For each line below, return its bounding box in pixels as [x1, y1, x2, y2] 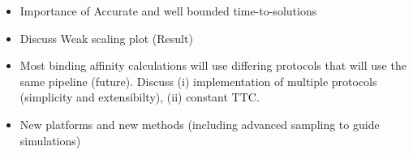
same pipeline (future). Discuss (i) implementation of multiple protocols [19, 72, 377, 89]
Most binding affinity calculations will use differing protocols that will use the [19, 57, 407, 74]
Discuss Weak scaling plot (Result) [19, 29, 193, 46]
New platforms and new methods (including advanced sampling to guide [19, 115, 380, 132]
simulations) [19, 131, 81, 149]
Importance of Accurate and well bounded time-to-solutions [19, 2, 317, 19]
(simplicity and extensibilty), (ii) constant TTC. [19, 88, 260, 105]
